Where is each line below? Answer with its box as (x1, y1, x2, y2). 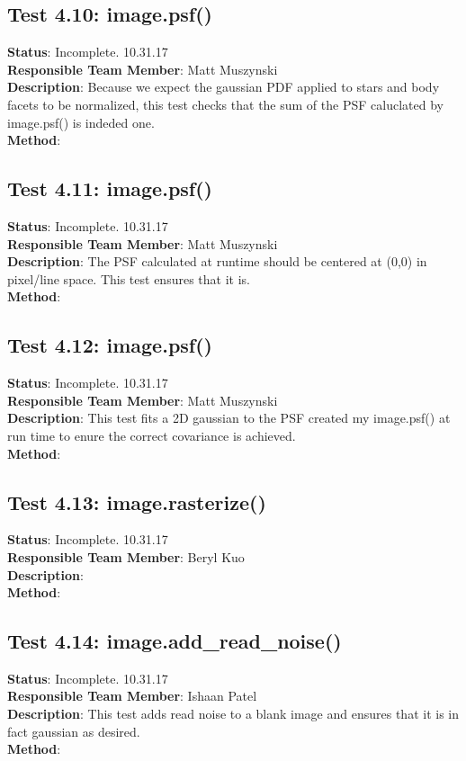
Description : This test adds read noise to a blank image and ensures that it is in (7, 704, 459, 723)
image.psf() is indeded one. (7, 112, 155, 131)
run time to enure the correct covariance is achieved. (7, 425, 296, 444)
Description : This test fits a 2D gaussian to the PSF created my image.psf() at (7, 408, 451, 427)
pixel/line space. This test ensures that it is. (7, 269, 250, 288)
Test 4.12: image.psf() (7, 331, 212, 359)
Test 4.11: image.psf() (7, 175, 212, 202)
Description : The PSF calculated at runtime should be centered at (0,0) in (7, 252, 427, 271)
